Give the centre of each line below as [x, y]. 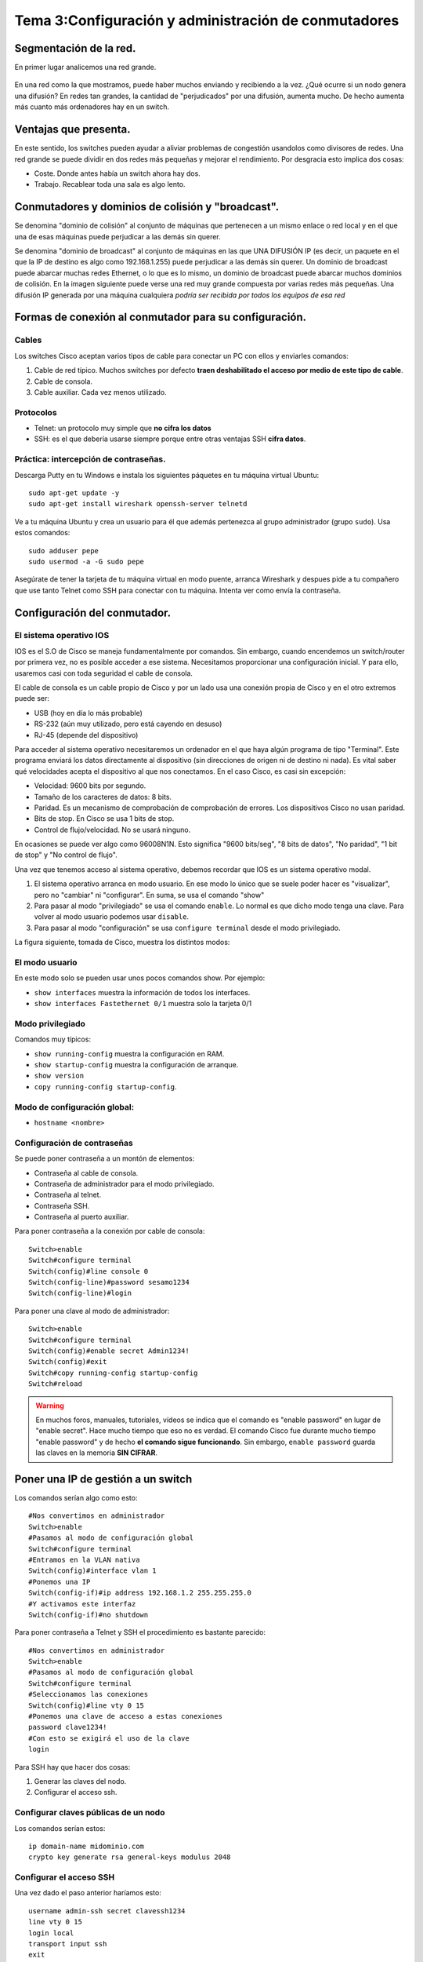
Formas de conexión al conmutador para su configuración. [161, 317]
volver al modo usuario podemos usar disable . [112, 917]
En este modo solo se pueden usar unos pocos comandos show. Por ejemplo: [140, 978]
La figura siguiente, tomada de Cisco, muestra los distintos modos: [122, 943]
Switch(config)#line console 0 [89, 1271]
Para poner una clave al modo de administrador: [92, 1311]
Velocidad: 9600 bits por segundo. [90, 786]
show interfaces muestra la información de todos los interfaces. [142, 992]
